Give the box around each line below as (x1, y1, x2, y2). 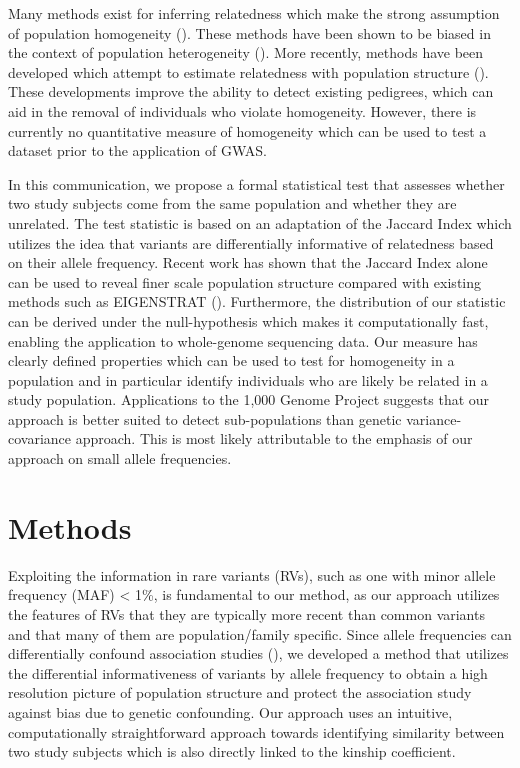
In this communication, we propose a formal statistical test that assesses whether (8, 173, 505, 194)
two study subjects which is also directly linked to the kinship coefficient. (8, 741, 456, 762)
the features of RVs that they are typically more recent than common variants (8, 603, 485, 624)
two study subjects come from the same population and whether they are (8, 193, 457, 214)
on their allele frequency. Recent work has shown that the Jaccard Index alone (8, 252, 488, 273)
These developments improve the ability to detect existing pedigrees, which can (8, 81, 494, 102)
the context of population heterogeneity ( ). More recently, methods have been (8, 42, 484, 63)
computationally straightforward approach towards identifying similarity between (8, 721, 505, 742)
